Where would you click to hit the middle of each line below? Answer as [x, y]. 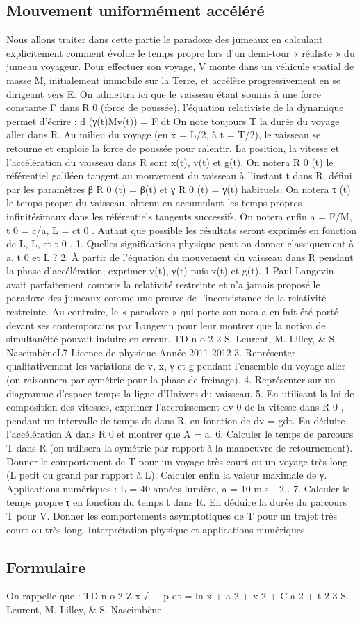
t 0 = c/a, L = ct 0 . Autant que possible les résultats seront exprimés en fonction [182, 230]
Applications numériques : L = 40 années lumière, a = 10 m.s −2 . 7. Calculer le [178, 488]
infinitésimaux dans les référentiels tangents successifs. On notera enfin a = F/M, [179, 216]
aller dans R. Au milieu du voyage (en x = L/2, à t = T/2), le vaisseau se [164, 134]
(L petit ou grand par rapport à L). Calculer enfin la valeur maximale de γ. [167, 475]
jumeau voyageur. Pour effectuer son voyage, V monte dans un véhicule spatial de [180, 66]
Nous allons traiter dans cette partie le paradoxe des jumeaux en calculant [165, 39]
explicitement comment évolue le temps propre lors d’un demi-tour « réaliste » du [181, 52]
